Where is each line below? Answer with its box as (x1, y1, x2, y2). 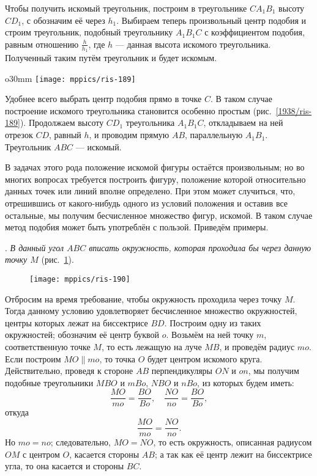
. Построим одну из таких (164, 316, 261, 329)
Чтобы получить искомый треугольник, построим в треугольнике (5, 2, 247, 14)
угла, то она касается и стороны (5, 460, 124, 472)
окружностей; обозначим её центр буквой (5, 328, 160, 341)
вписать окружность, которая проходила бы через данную (89, 241, 311, 254)
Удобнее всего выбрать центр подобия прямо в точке (5, 92, 202, 105)
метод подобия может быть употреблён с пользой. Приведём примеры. (5, 221, 269, 233)
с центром (22, 447, 60, 460)
